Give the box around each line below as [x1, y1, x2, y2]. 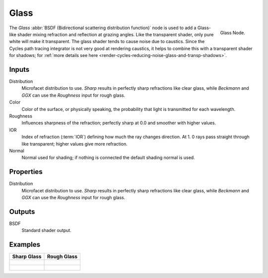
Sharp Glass [12, 253, 42, 260]
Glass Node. [220, 30, 245, 36]
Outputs [9, 207, 35, 216]
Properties [9, 167, 43, 176]
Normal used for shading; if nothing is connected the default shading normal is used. [21, 155, 196, 161]
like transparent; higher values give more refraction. [21, 141, 128, 147]
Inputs [9, 65, 30, 74]
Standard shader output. [21, 227, 71, 233]
